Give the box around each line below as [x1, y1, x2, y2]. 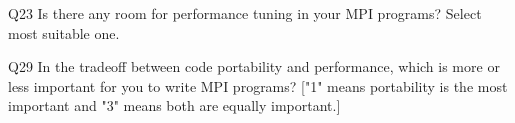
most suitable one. [8, 22, 120, 43]
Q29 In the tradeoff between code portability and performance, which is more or [8, 56, 500, 77]
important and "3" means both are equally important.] [8, 95, 341, 116]
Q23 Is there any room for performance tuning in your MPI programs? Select [8, 3, 482, 23]
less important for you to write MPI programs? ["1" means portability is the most [8, 75, 508, 96]
